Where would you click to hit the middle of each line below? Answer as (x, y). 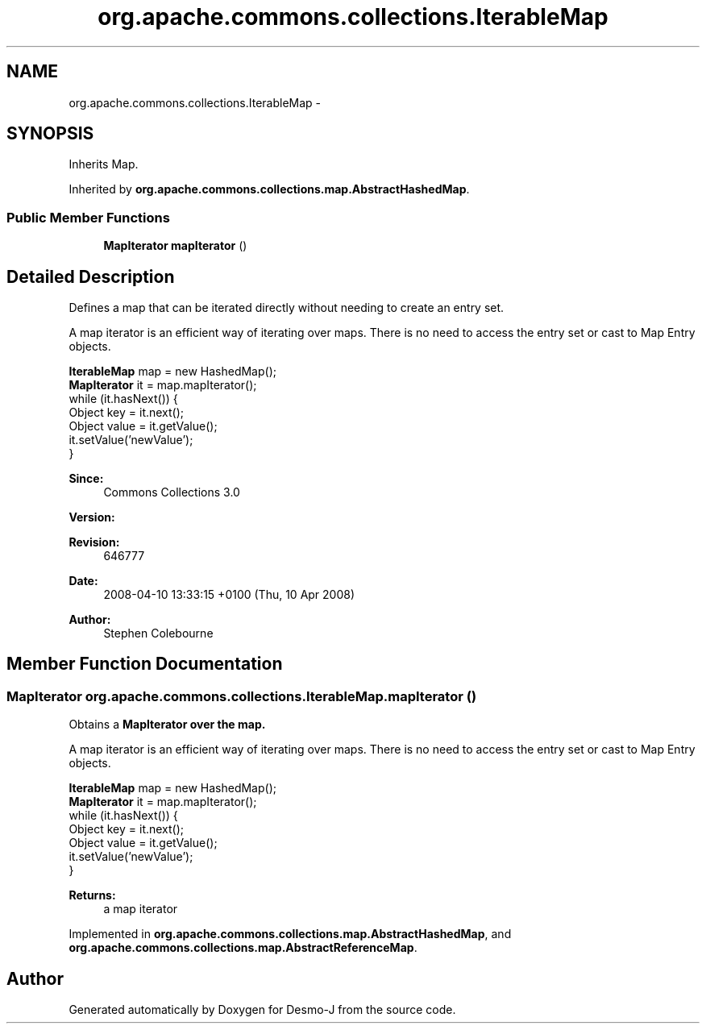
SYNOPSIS (50, 134)
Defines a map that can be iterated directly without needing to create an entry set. (287, 308)
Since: (86, 479)
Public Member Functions (88, 217)
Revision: (94, 542)
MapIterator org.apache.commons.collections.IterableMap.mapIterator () (242, 696)
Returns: (92, 895)
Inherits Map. (104, 164)
